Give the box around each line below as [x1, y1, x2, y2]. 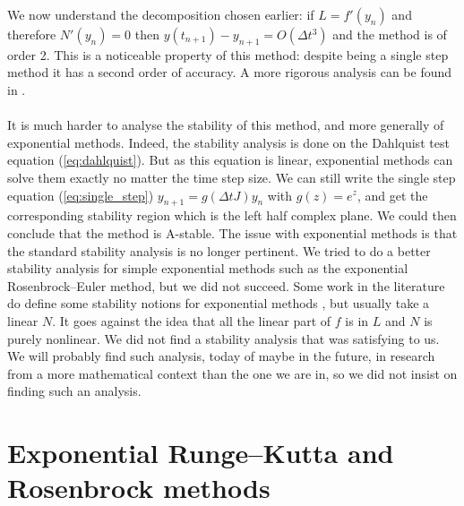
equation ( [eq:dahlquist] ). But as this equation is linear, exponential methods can [7, 150, 453, 169]
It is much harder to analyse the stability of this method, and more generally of [7, 116, 444, 134]
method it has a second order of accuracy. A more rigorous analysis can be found [7, 63, 452, 81]
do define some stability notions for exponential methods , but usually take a [7, 294, 430, 313]
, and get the [357, 185, 428, 204]
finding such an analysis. [7, 382, 142, 400]
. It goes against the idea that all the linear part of [52, 311, 331, 330]
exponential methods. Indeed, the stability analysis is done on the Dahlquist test [7, 133, 450, 151]
